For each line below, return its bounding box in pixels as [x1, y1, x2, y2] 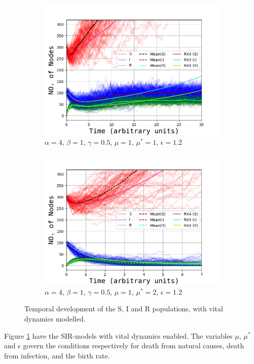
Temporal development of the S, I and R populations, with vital [24, 303, 223, 314]
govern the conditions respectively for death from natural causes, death [23, 340, 244, 351]
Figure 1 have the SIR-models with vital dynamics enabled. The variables [4, 330, 233, 341]
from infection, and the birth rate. [4, 350, 110, 360]
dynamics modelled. [24, 313, 86, 323]
